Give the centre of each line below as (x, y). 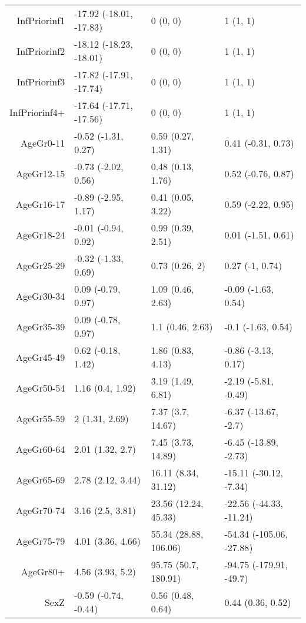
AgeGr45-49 (40, 357)
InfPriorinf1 (41, 20)
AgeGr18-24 (40, 234)
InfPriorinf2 (41, 51)
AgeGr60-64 (40, 449)
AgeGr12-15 (40, 173)
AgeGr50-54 (40, 387)
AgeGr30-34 (40, 296)
